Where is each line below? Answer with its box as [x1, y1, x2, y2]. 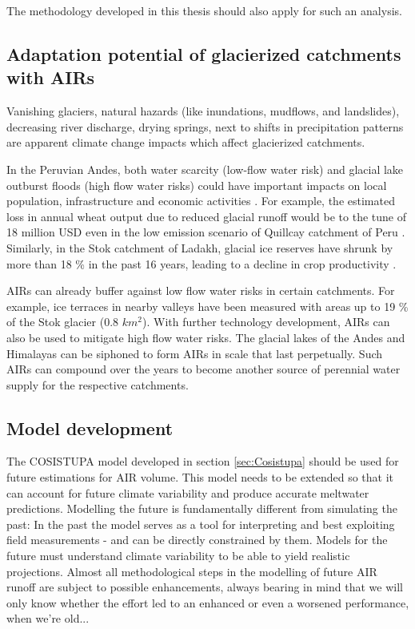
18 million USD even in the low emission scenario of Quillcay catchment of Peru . [6, 224, 405, 240]
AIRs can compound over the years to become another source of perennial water [6, 361, 401, 377]
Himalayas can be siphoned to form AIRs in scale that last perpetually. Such [6, 345, 383, 361]
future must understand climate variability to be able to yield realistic [6, 547, 350, 564]
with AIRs [6, 65, 95, 90]
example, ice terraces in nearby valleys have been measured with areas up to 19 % [6, 297, 409, 314]
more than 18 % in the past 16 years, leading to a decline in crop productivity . [6, 255, 397, 272]
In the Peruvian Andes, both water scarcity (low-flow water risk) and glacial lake [6, 160, 404, 177]
